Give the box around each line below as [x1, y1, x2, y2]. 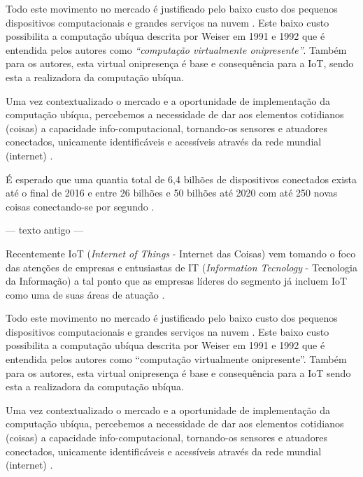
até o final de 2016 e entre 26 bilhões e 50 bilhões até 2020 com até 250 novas [6, 185, 338, 200]
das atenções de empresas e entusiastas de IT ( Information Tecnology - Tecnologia [6, 259, 357, 274]
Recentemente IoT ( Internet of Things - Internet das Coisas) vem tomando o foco [6, 245, 356, 260]
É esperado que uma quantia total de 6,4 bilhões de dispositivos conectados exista [6, 171, 357, 186]
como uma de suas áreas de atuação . [6, 287, 165, 301]
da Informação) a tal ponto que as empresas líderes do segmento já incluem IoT [6, 273, 348, 288]
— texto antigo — [6, 222, 84, 237]
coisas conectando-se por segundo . [6, 199, 155, 213]
